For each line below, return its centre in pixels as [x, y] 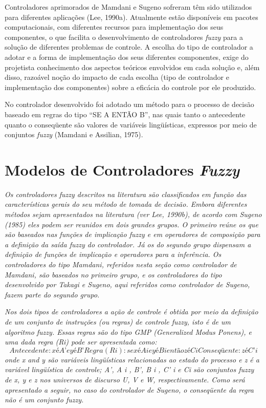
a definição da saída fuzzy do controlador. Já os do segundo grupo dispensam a [128, 244]
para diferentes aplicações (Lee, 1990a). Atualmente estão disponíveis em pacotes [131, 17]
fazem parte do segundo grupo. [52, 294]
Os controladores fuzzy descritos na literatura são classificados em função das [126, 194]
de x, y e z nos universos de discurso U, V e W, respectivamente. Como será [125, 379]
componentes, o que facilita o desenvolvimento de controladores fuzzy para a [124, 37]
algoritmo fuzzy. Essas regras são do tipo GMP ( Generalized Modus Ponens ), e [128, 331]
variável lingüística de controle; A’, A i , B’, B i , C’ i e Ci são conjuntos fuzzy [129, 369]
